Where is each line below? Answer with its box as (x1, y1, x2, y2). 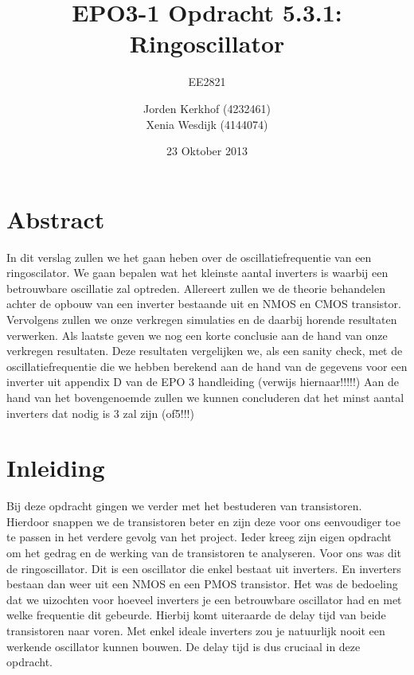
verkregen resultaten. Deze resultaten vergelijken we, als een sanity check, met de (6, 342, 403, 359)
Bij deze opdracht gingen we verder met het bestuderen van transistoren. (6, 497, 362, 514)
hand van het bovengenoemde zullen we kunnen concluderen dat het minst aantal (6, 388, 404, 405)
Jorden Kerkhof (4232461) (143, 99, 271, 116)
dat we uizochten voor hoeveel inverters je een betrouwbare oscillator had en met (6, 591, 402, 607)
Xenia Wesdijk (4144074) (146, 115, 268, 132)
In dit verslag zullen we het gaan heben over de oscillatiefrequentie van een (6, 248, 372, 265)
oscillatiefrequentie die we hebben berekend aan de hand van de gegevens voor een (6, 357, 408, 374)
